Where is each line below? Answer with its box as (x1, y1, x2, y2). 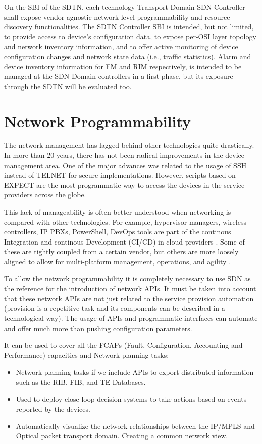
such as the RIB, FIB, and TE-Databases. (16, 376, 146, 387)
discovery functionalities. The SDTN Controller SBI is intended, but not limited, (4, 21, 254, 32)
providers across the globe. (4, 189, 86, 200)
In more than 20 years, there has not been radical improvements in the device (4, 150, 244, 160)
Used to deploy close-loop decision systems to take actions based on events (16, 393, 247, 404)
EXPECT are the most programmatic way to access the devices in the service (4, 179, 245, 190)
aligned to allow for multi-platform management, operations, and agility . (4, 256, 231, 266)
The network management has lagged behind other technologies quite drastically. (4, 140, 254, 150)
